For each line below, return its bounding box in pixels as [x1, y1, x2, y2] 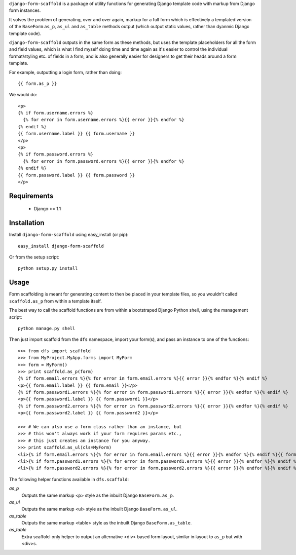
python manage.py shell [18, 326, 75, 331]
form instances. [9, 7, 41, 13]
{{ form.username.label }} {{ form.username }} [18, 131, 135, 137]
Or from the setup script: [9, 254, 59, 260]
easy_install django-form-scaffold [18, 243, 104, 249]
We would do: [9, 92, 37, 98]
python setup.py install [18, 265, 78, 271]
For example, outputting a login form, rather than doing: [9, 69, 122, 75]
